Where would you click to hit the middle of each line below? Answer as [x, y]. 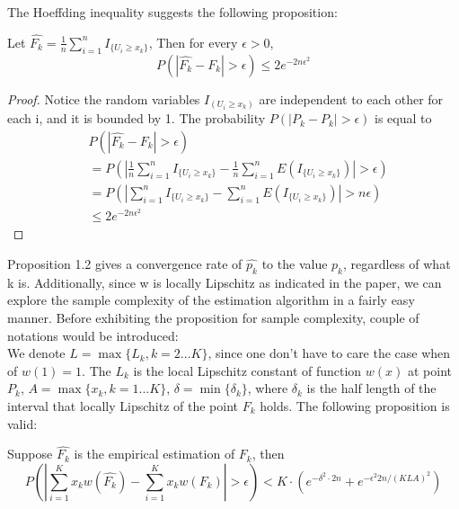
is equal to [403, 118]
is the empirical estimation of [154, 454]
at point [429, 370]
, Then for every [193, 42]
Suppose [30, 454]
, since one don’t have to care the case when [329, 353]
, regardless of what [397, 264]
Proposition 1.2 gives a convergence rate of [125, 264]
